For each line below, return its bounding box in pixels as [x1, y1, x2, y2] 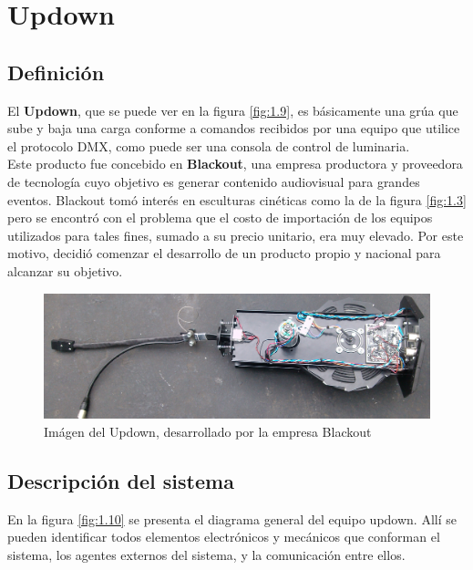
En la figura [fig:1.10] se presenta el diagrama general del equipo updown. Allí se [7, 509, 457, 528]
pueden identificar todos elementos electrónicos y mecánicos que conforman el [7, 527, 440, 546]
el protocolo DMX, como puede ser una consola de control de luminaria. [7, 136, 410, 155]
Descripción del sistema [7, 466, 234, 494]
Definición [7, 57, 105, 86]
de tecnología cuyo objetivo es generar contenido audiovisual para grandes [7, 171, 420, 191]
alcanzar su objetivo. [7, 261, 123, 280]
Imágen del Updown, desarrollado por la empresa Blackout [44, 421, 372, 440]
